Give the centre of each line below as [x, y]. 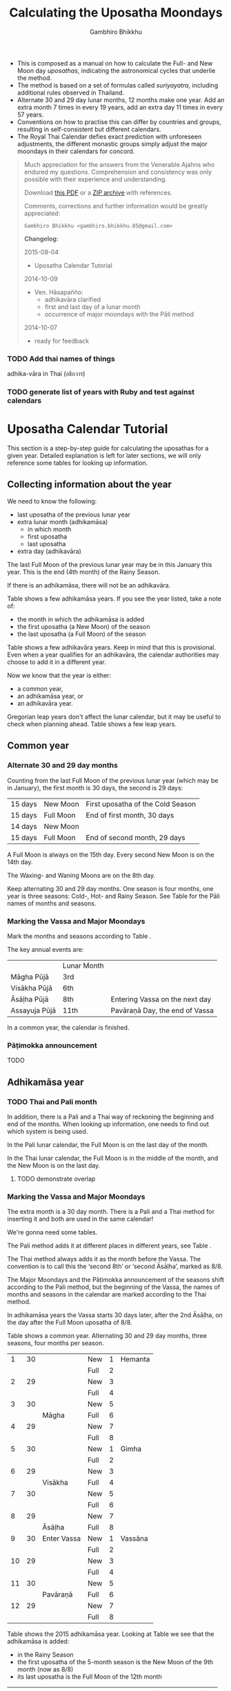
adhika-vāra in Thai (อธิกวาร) [46, 374]
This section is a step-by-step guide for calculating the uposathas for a [108, 448]
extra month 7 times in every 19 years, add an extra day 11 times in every [120, 107]
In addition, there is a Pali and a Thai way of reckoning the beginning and [111, 1117]
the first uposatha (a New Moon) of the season [83, 626]
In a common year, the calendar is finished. [68, 1027]
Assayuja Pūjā [33, 1010]
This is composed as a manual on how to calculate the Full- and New [115, 63]
